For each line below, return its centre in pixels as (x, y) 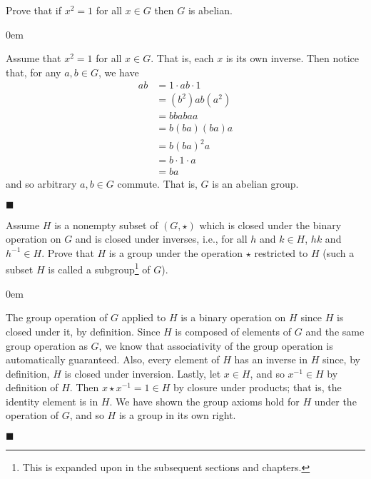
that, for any (34, 72)
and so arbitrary (41, 184)
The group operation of (57, 317)
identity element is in (52, 401)
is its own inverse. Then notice (293, 58)
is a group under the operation (176, 252)
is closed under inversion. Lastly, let (143, 373)
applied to (144, 317)
